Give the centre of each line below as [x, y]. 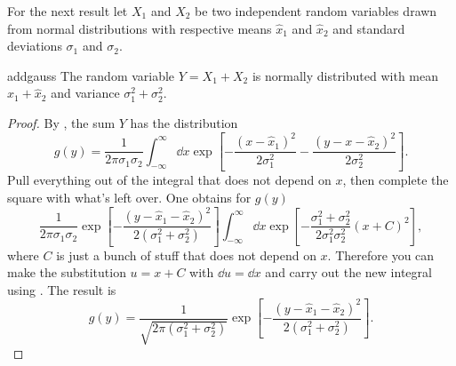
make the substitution [67, 272]
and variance [85, 93]
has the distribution [184, 122]
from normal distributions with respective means [140, 28]
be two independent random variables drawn [316, 11]
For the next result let [68, 11]
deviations [35, 46]
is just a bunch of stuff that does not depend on [186, 255]
